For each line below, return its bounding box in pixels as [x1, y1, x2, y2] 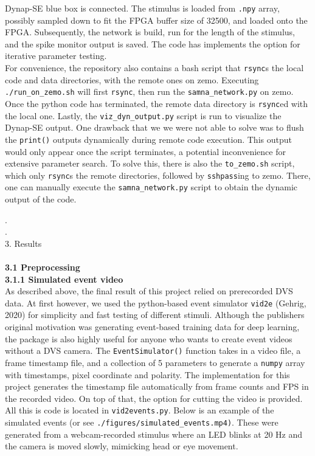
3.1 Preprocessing [5, 261, 80, 274]
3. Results [5, 237, 42, 249]
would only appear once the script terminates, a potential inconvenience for [5, 145, 286, 157]
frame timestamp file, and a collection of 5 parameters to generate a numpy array [5, 356, 305, 368]
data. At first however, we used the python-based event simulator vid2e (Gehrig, [5, 296, 306, 309]
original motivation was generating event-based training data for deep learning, [5, 320, 300, 333]
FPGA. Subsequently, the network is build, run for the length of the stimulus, [5, 26, 295, 38]
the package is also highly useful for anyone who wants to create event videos [5, 332, 292, 345]
